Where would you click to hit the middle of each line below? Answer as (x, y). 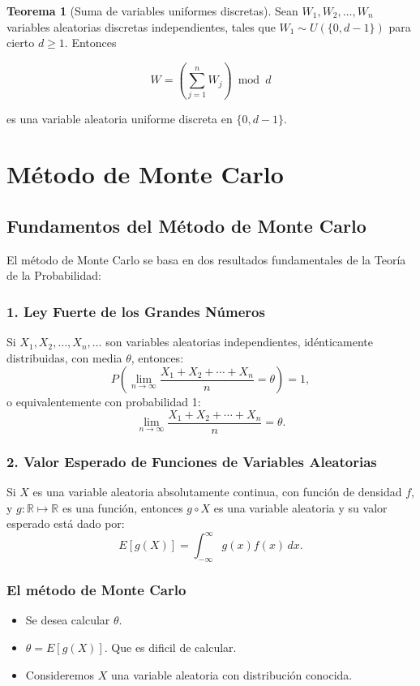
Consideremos (60, 674)
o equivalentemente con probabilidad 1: (104, 402)
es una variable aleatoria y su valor (300, 507)
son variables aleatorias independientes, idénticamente (239, 342)
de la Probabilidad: (54, 275)
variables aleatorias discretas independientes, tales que (141, 26)
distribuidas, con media (64, 357)
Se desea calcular (68, 620)
